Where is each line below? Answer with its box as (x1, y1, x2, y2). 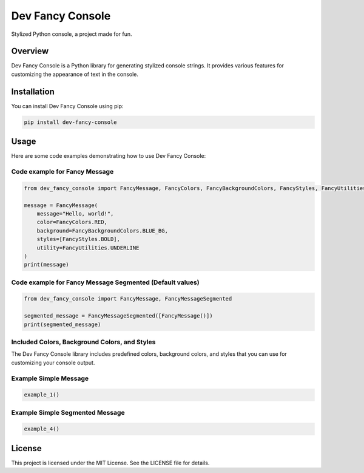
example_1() (24, 392, 60, 398)
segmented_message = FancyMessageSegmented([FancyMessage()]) (24, 313, 213, 319)
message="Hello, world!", (36, 210, 114, 217)
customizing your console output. (11, 359, 95, 366)
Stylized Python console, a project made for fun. (11, 30, 133, 38)
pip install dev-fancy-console (24, 118, 118, 126)
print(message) (24, 261, 69, 268)
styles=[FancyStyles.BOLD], (36, 236, 121, 243)
